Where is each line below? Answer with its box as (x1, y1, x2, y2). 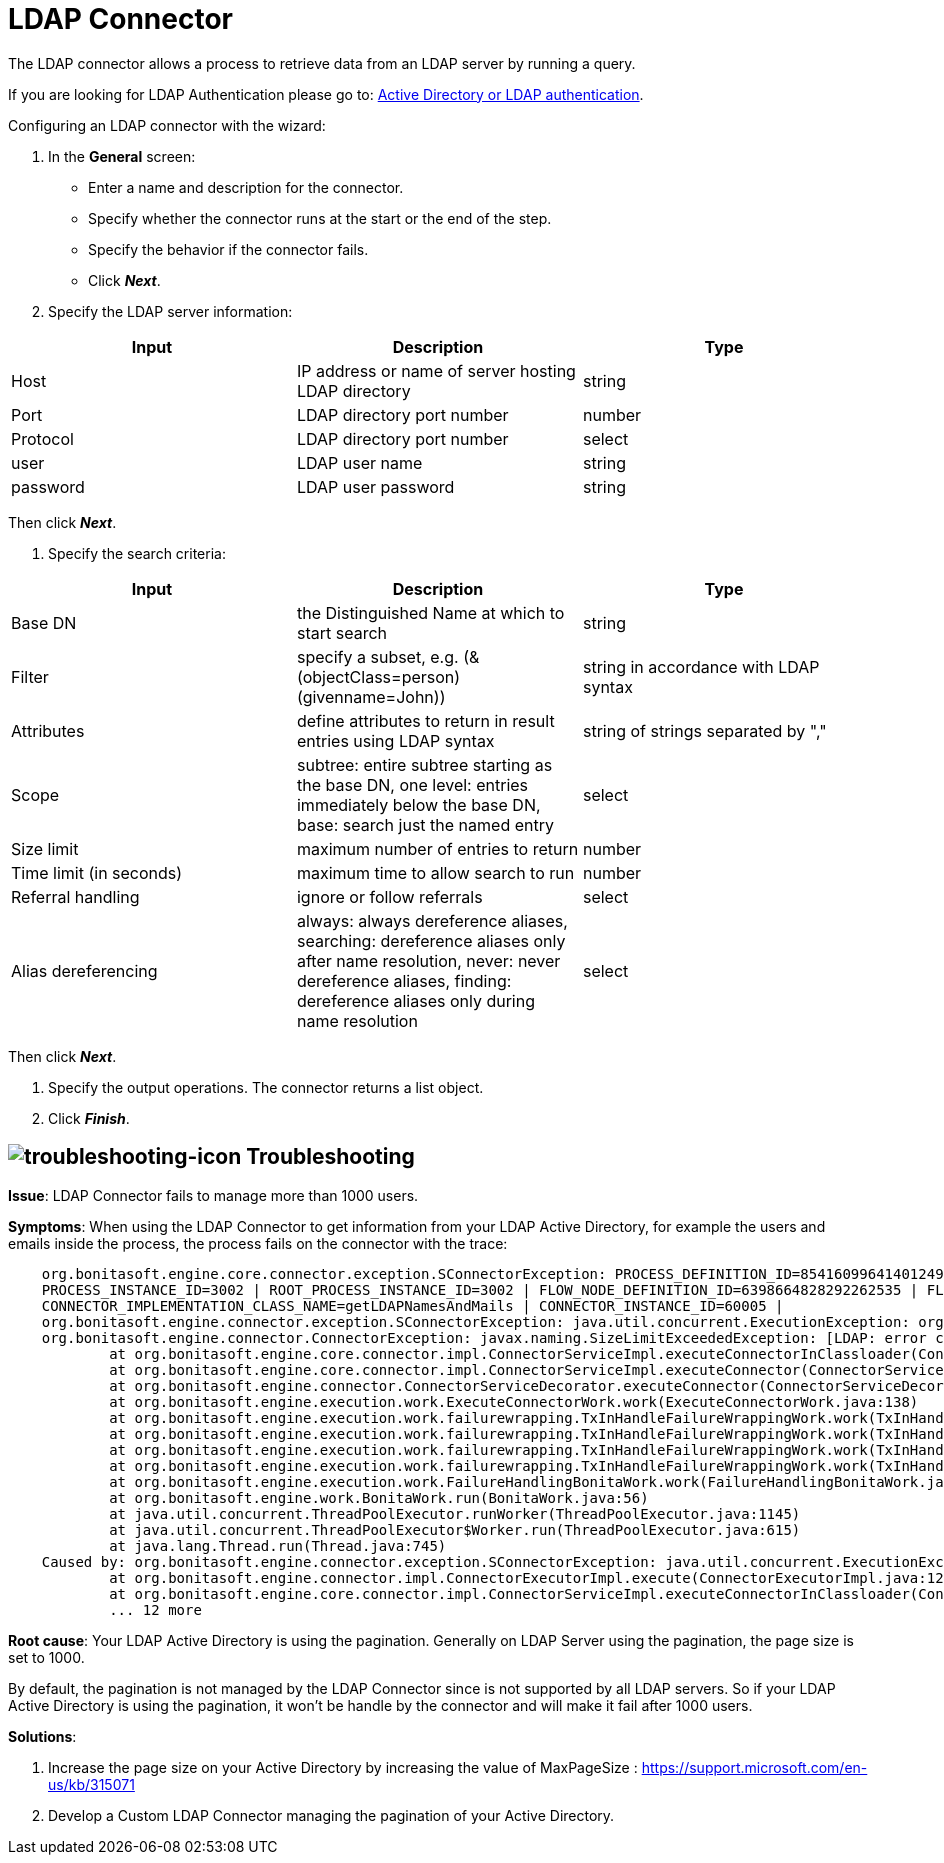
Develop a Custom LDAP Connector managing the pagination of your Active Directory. (48, 1806, 615, 1824)
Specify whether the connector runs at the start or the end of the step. (88, 209, 552, 227)
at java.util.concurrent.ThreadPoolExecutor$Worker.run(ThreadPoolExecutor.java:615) (109, 1521, 801, 1538)
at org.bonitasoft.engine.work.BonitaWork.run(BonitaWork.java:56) (109, 1489, 649, 1506)
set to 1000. (8, 1648, 85, 1666)
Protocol (11, 428, 74, 449)
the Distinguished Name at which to (296, 602, 565, 623)
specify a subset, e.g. (296, 646, 459, 667)
